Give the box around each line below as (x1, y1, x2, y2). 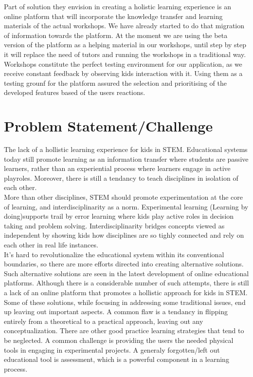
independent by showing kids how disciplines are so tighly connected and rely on (4, 230, 244, 240)
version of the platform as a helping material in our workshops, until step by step (4, 39, 247, 50)
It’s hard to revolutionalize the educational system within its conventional (4, 249, 224, 259)
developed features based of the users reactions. (4, 87, 145, 97)
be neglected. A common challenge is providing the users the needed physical (4, 335, 234, 345)
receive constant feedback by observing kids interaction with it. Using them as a (4, 68, 243, 78)
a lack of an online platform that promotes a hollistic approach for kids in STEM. (4, 287, 248, 297)
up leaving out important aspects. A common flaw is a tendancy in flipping (4, 306, 228, 317)
